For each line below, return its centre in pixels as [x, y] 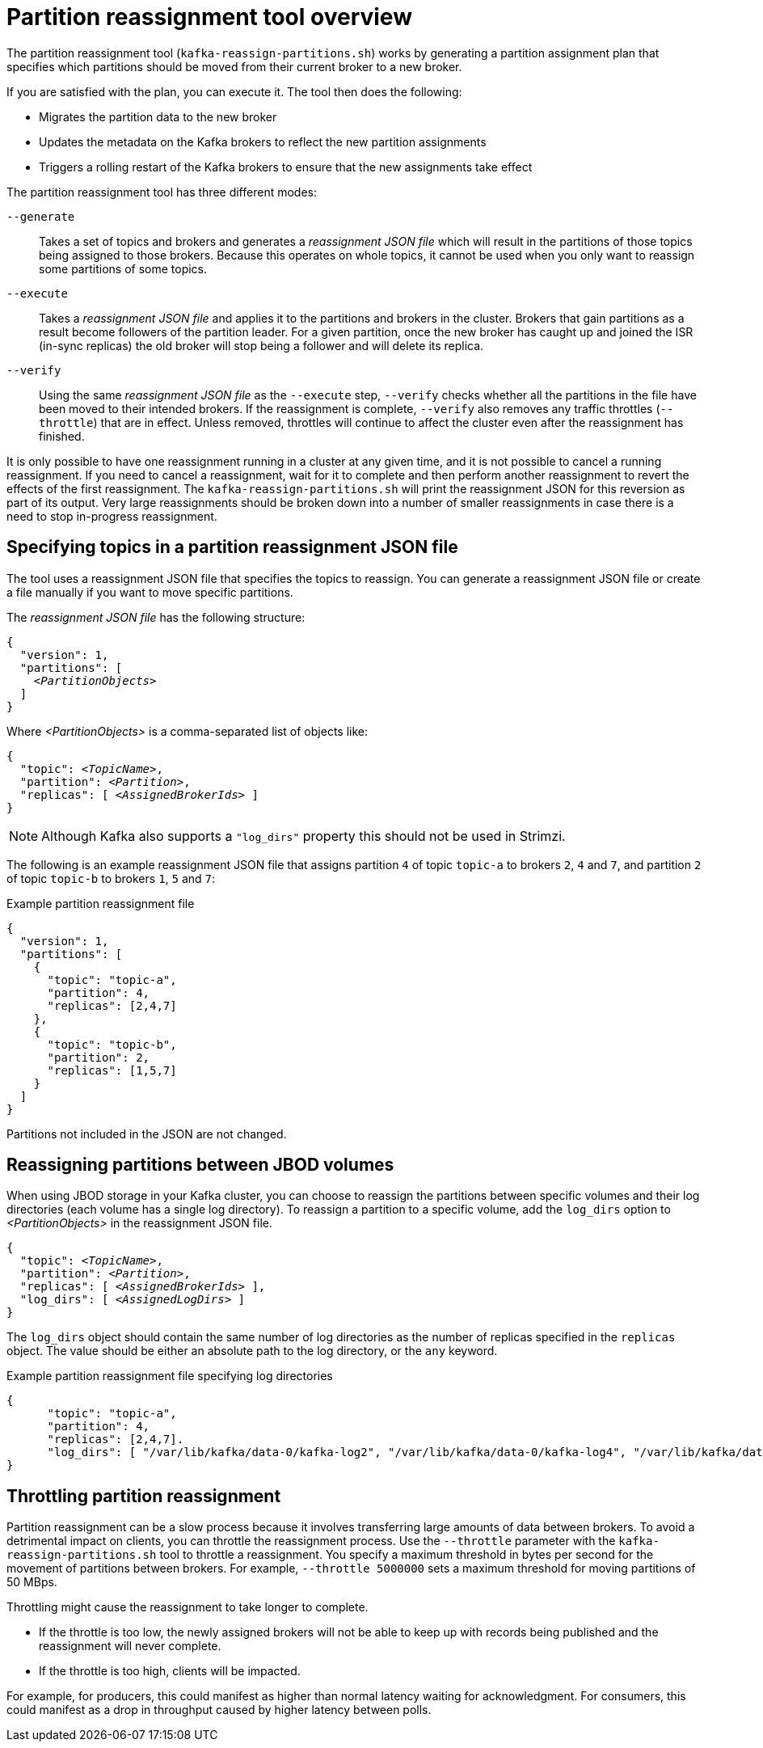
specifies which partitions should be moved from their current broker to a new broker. [234, 66]
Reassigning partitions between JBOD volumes [200, 1165]
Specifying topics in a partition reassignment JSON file [232, 547]
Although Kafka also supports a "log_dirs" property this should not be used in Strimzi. [304, 836]
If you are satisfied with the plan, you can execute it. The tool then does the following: [234, 91]
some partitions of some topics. [123, 268]
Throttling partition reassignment [144, 1496]
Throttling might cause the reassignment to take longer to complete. [188, 1607]
